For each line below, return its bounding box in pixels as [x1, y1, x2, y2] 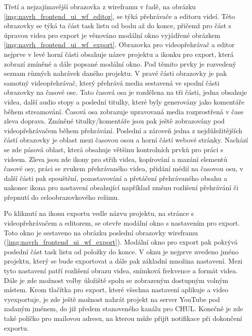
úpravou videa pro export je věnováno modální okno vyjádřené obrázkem [4, 30, 220, 40]
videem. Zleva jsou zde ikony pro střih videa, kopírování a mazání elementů [4, 154, 228, 164]
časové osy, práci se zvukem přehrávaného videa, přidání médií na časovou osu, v [4, 163, 244, 174]
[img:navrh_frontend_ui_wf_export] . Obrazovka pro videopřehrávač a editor [4, 39, 235, 50]
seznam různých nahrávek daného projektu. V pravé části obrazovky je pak [4, 68, 227, 78]
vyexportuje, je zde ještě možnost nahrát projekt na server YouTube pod [4, 294, 220, 304]
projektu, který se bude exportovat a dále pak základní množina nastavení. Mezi [4, 256, 243, 266]
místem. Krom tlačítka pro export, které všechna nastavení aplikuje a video [4, 284, 229, 295]
